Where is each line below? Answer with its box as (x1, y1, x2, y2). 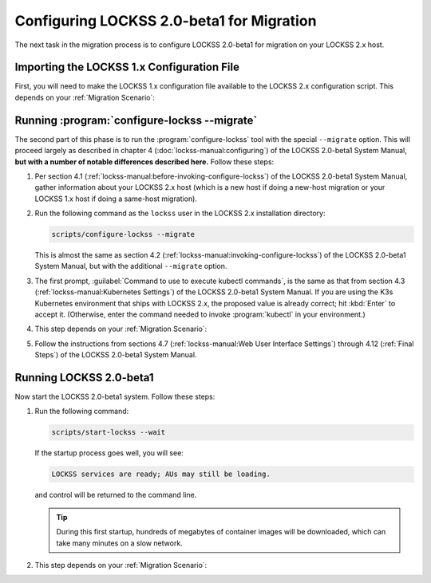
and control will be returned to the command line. (34, 490, 197, 500)
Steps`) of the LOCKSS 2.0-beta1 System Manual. (34, 350, 197, 360)
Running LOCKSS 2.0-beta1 (14, 371, 154, 384)
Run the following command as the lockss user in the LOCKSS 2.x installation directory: (34, 208, 326, 219)
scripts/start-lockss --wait (51, 427, 166, 437)
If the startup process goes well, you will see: (34, 448, 184, 458)
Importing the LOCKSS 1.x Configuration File (14, 61, 239, 74)
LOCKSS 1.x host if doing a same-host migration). (34, 194, 197, 203)
